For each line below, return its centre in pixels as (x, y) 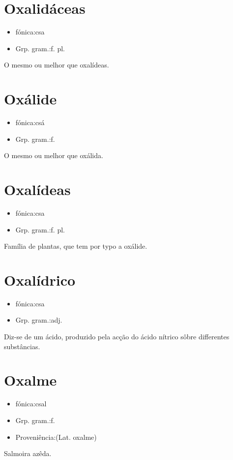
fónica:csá (30, 122)
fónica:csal (31, 404)
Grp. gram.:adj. (39, 320)
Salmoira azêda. (28, 453)
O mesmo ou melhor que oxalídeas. (57, 65)
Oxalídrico (40, 279)
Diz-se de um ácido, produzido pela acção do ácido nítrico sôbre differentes (117, 337)
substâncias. (22, 346)
